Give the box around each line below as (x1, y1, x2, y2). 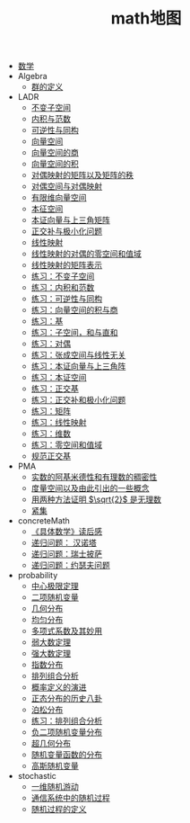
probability (17, 570, 58, 581)
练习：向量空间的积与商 (30, 305, 118, 316)
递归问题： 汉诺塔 (30, 537, 97, 549)
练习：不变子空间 (30, 271, 95, 282)
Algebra (17, 71, 47, 82)
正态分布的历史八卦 (30, 693, 103, 704)
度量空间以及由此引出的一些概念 (30, 483, 150, 494)
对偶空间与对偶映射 (30, 181, 103, 192)
